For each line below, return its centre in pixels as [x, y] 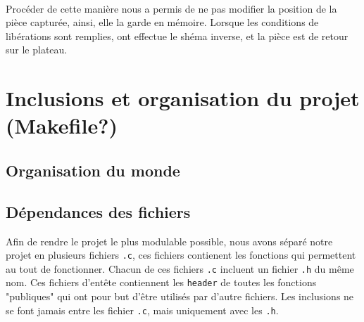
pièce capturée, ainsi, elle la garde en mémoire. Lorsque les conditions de [162, 22]
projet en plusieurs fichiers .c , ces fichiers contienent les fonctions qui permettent [181, 255]
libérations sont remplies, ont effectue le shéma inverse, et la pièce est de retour [177, 36]
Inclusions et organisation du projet [183, 98]
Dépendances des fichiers [98, 211]
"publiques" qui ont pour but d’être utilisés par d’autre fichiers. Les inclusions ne [180, 296]
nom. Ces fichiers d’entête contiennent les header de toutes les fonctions [161, 282]
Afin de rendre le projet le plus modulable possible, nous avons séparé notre [169, 241]
